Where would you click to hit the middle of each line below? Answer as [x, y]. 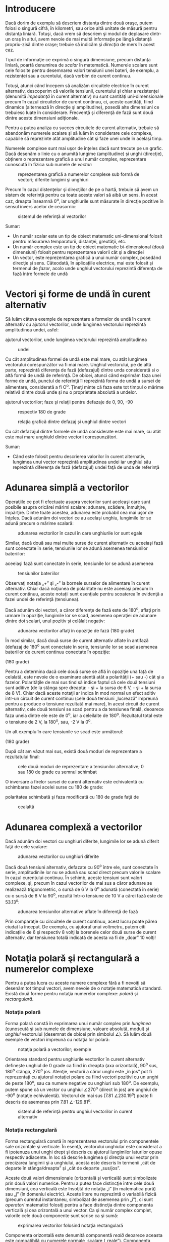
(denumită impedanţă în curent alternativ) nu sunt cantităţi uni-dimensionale [84, 96]
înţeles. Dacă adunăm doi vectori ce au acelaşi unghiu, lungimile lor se [78, 518]
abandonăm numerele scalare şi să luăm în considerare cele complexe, [79, 133]
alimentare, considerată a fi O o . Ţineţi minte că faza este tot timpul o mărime [84, 387]
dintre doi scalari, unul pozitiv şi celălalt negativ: [55, 621]
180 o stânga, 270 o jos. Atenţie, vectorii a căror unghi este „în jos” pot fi [79, 1071]
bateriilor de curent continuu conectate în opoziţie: [58, 652]
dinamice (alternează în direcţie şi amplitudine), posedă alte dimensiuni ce [82, 107]
